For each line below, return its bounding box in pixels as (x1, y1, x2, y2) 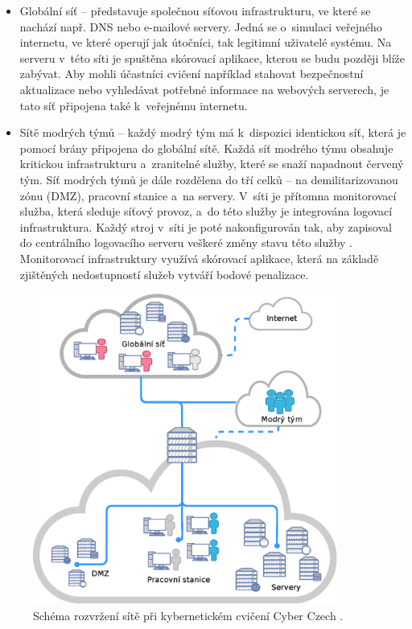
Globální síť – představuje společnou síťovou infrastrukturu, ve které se (19, 2, 371, 18)
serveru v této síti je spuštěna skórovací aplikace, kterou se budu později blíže (19, 49, 405, 66)
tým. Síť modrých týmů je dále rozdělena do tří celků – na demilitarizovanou (19, 171, 398, 187)
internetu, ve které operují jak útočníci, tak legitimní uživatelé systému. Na (19, 34, 392, 51)
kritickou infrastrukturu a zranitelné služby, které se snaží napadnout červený (19, 155, 404, 172)
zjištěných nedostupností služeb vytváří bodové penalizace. (19, 265, 309, 282)
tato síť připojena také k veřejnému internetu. (19, 97, 248, 113)
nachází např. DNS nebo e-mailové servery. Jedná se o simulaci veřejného (19, 18, 382, 35)
